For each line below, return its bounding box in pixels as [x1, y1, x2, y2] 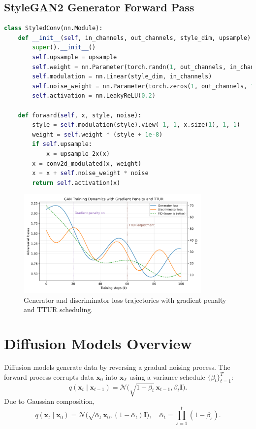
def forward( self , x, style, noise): [18, 111, 142, 119]
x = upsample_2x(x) [46, 150, 110, 157]
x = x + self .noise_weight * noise [32, 170, 149, 177]
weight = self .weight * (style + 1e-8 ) [32, 131, 163, 138]
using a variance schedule [129, 371, 205, 382]
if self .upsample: [32, 141, 93, 148]
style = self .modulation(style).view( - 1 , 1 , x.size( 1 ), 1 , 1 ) [32, 121, 240, 129]
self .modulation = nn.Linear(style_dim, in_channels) [32, 73, 212, 80]
